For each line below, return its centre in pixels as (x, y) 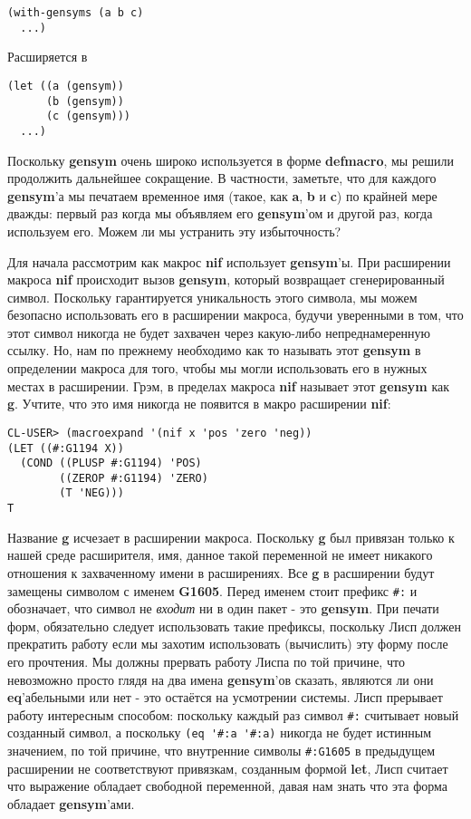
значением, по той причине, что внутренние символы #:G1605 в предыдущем (221, 751)
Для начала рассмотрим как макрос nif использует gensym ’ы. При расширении (229, 261)
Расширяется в (48, 57)
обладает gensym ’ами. (71, 803)
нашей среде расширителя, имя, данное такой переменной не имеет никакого (220, 555)
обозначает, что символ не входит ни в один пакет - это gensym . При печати (223, 608)
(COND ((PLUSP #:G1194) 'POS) (111, 463)
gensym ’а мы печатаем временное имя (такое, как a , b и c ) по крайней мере (222, 195)
